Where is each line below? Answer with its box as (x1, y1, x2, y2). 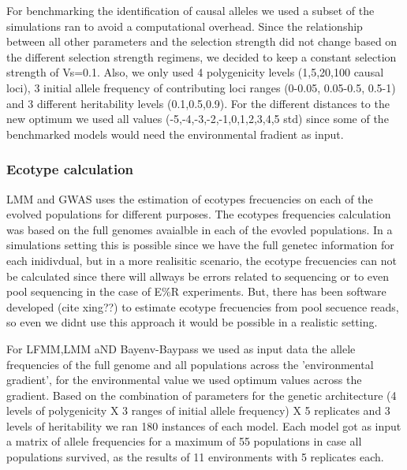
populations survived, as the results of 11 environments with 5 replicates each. (6, 449, 384, 465)
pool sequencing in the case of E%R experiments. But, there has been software (6, 283, 386, 300)
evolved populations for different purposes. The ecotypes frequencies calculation (6, 206, 391, 222)
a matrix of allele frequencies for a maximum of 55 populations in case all (6, 433, 362, 449)
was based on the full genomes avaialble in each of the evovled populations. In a (6, 221, 393, 237)
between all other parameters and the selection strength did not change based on (6, 33, 398, 50)
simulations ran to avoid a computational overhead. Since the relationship (6, 17, 363, 34)
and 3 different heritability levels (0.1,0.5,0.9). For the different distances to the (6, 95, 390, 111)
